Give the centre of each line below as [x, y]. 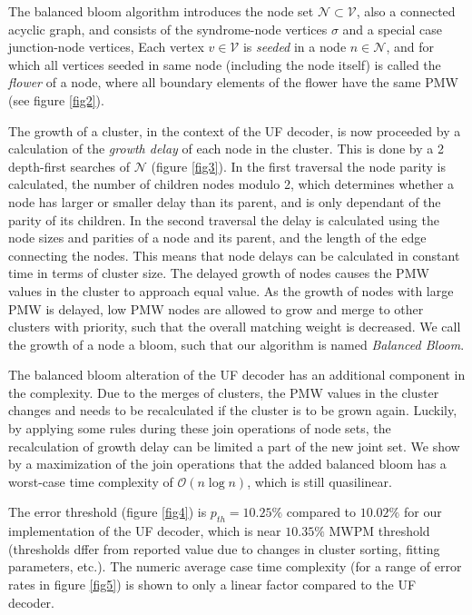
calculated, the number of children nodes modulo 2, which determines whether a [231, 184]
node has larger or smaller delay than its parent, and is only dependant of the [225, 201]
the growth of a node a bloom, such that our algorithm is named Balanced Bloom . [236, 344]
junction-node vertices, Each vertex [106, 47]
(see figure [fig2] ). [56, 99]
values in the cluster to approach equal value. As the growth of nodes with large [231, 290]
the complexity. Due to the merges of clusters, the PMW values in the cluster [224, 392]
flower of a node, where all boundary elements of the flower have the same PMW [233, 82]
